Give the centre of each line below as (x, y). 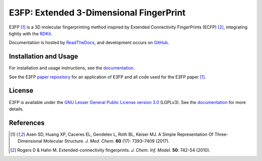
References (27, 123)
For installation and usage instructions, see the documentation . (72, 68)
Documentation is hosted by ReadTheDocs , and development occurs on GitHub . (89, 43)
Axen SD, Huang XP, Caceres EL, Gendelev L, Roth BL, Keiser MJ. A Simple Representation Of (120, 134)
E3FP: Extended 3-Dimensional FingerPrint (97, 13)
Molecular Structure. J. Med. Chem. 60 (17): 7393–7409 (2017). (106, 141)
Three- (221, 134)
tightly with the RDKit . (31, 33)
